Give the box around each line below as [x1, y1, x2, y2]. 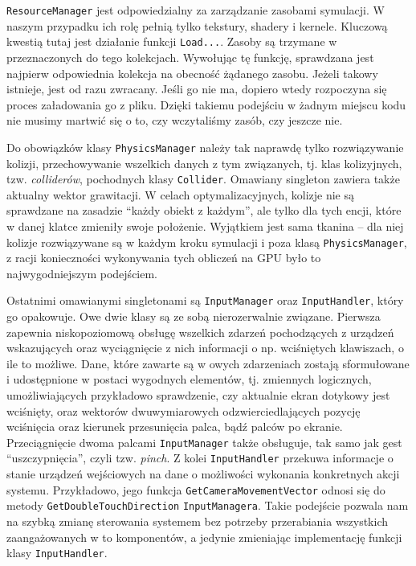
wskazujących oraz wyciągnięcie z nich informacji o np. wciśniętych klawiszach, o [6, 339, 404, 356]
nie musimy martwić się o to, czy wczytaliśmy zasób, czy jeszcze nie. [6, 112, 343, 129]
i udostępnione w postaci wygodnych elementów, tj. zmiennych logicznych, [6, 371, 372, 388]
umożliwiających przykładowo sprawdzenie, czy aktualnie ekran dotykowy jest [6, 387, 390, 404]
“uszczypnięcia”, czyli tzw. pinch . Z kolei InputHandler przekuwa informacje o [6, 449, 394, 466]
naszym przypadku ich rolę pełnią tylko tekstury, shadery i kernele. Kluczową [6, 17, 388, 34]
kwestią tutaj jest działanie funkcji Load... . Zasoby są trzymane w [6, 33, 337, 50]
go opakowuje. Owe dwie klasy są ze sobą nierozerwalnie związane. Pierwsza [6, 308, 381, 325]
